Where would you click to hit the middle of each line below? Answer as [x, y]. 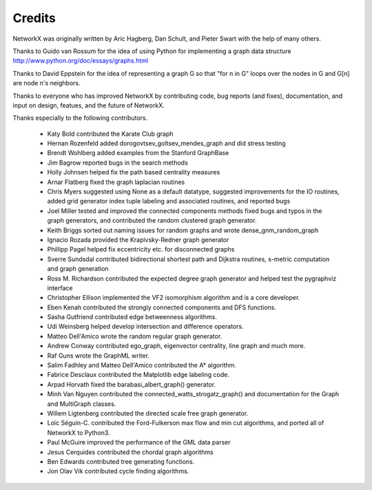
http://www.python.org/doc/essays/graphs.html [80, 61]
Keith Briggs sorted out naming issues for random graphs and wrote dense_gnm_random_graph [183, 230]
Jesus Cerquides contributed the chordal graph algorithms [130, 452]
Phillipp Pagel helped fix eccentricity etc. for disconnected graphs [141, 249]
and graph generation [78, 269]
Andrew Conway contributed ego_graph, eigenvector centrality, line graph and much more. [176, 346]
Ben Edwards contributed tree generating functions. [121, 461]
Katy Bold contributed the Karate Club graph [110, 134]
